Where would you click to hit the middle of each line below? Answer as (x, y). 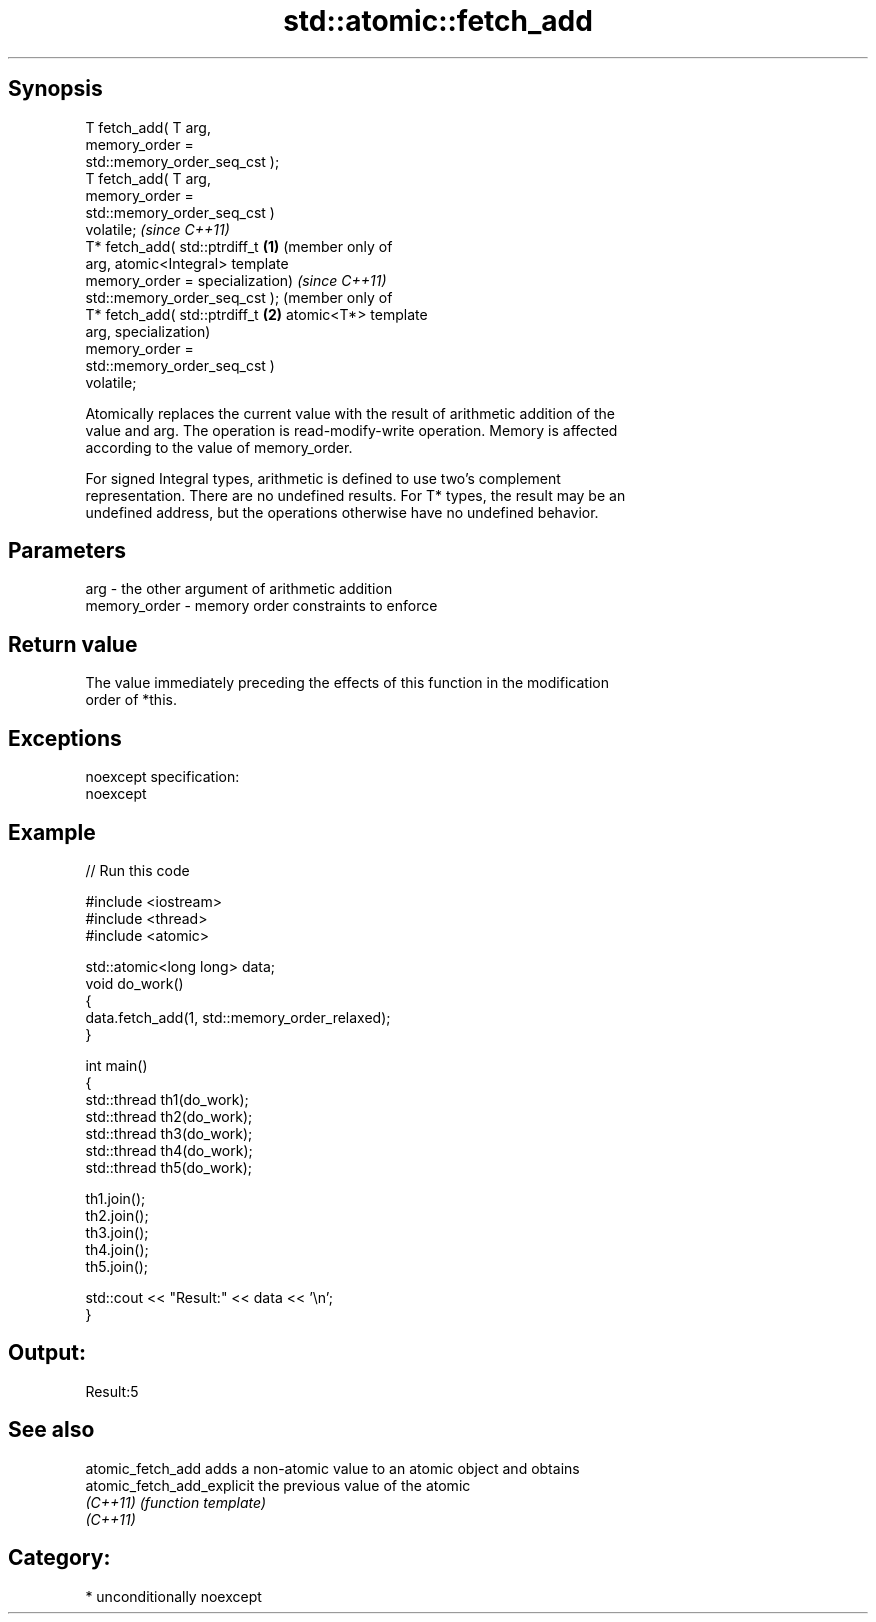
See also (51, 1430)
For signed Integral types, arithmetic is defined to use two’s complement (323, 478)
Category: (59, 1558)
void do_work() (134, 983)
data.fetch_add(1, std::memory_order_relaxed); (238, 1017)
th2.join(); (117, 1215)
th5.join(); (117, 1266)
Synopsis (55, 89)
